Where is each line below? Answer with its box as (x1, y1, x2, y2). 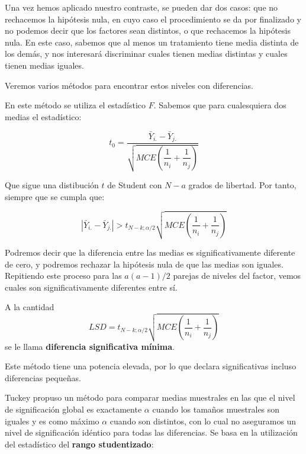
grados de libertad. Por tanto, (188, 179, 297, 191)
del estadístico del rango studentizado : (5, 437, 154, 450)
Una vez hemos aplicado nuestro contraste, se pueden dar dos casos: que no (5, 1, 278, 13)
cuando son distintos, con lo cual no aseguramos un (109, 414, 297, 427)
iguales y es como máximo (5, 414, 99, 427)
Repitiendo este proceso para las (5, 269, 122, 282)
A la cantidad (5, 301, 54, 313)
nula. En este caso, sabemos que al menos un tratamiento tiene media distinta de (5, 36, 299, 48)
